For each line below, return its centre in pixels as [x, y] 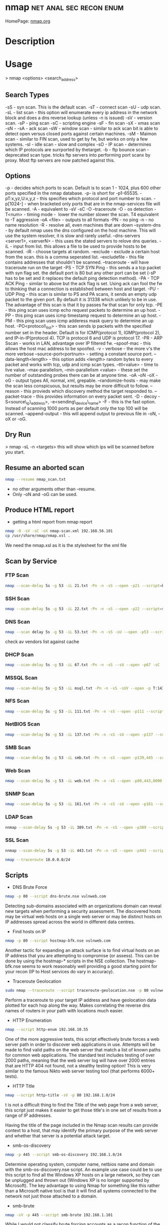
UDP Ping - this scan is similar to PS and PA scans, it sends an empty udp [81, 294]
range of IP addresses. [28, 1115]
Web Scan [18, 771]
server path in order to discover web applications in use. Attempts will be [80, 1044]
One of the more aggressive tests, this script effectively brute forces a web [82, 1039]
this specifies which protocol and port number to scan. [96, 199]
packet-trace [18, 396]
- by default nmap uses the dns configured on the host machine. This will [80, 230]
